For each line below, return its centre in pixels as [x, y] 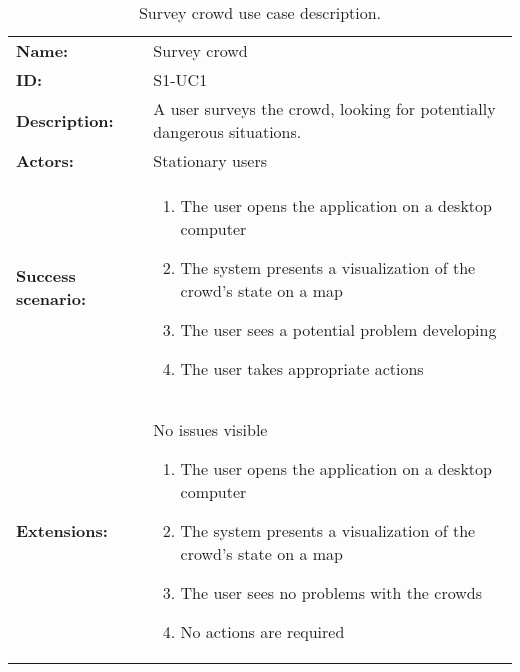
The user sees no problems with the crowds [331, 592]
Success [46, 275]
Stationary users [210, 160]
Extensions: [62, 530]
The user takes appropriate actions [302, 368]
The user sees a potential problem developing [338, 329]
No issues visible [210, 429]
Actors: [45, 160]
